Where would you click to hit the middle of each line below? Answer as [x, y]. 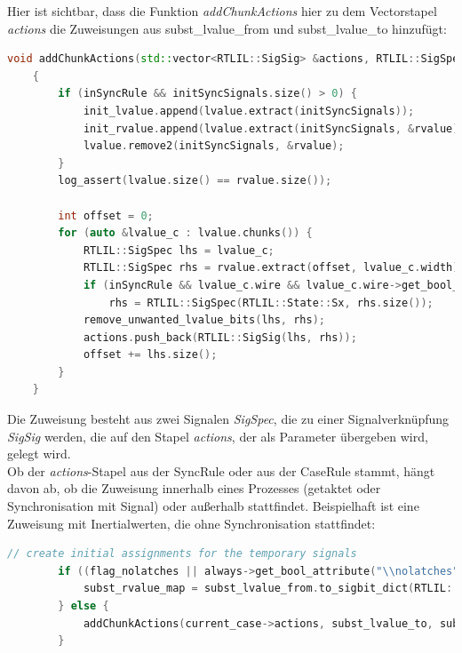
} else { [84, 606]
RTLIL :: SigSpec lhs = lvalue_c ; [179, 250]
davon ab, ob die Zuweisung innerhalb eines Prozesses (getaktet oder [194, 488]
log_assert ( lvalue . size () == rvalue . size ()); [195, 181]
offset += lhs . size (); [150, 355]
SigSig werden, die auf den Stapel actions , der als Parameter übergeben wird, [218, 436]
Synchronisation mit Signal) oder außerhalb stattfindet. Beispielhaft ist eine [213, 506]
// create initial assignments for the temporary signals [182, 554]
